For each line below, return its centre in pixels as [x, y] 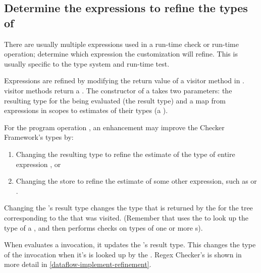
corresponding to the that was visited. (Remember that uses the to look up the [126, 217]
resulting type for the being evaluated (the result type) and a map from [115, 100]
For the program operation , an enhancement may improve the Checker [114, 127]
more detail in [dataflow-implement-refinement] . [78, 264]
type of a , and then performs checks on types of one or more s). [103, 227]
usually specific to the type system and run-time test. [87, 63]
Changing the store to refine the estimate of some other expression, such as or [136, 181]
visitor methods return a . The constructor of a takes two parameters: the [118, 90]
